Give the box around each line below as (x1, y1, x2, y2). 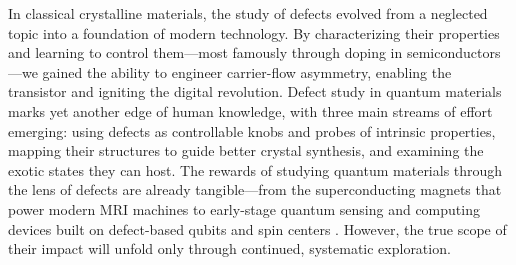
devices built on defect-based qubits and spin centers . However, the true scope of (8, 218, 507, 239)
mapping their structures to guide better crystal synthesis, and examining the (8, 140, 484, 161)
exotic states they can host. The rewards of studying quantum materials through (8, 159, 503, 180)
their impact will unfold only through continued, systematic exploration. (8, 238, 451, 259)
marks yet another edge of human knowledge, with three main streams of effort (8, 100, 493, 121)
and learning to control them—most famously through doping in (8, 42, 403, 63)
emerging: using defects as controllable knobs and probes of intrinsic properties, (8, 120, 496, 141)
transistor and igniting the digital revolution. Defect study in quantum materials (8, 81, 502, 102)
